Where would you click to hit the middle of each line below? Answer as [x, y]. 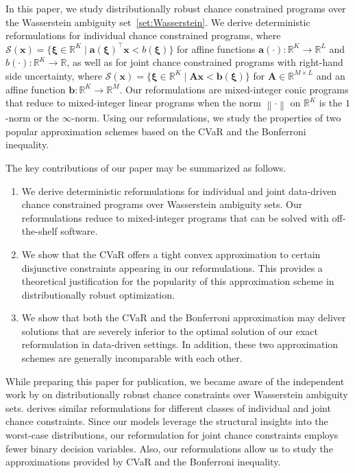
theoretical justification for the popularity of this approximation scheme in [178, 281]
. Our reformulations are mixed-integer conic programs [234, 89]
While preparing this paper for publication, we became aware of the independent [175, 381]
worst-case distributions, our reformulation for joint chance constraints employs [172, 435]
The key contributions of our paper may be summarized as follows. [146, 167]
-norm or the [32, 118]
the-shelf [39, 231]
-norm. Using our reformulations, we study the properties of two [206, 118]
